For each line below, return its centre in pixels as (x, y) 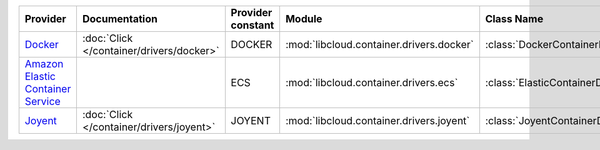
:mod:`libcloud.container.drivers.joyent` (377, 120)
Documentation (119, 18)
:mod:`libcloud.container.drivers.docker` (379, 44)
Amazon (44, 63)
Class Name (514, 18)
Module (304, 18)
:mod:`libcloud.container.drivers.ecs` (372, 82)
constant (252, 25)
